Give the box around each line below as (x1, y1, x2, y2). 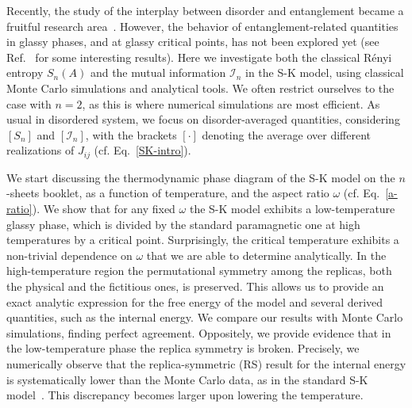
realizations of (6, 142, 75, 158)
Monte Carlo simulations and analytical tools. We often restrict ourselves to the (6, 79, 395, 96)
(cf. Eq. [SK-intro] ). (94, 142, 191, 158)
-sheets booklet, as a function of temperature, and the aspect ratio (6, 185, 329, 201)
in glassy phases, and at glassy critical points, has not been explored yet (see (6, 33, 379, 50)
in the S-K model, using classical (245, 64, 404, 81)
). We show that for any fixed (32, 200, 175, 216)
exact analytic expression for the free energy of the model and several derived (6, 293, 383, 310)
